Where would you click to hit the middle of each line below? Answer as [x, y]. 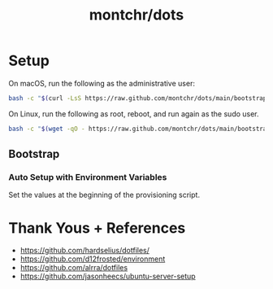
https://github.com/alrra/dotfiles [74, 268]
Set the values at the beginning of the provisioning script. [104, 195]
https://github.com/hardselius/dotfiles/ [85, 251]
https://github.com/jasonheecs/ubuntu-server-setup [108, 276]
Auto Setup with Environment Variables [88, 177]
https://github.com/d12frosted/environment [93, 259]
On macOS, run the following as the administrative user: [102, 83]
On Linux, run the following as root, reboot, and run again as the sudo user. [134, 114]
